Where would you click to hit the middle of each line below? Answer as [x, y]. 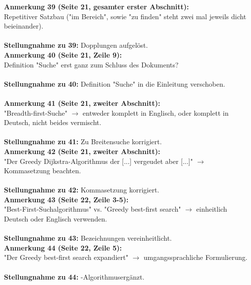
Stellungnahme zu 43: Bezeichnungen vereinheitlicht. [88, 238]
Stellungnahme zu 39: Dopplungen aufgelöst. [76, 45]
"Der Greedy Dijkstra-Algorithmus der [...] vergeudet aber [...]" [98, 161]
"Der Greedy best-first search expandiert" [66, 257]
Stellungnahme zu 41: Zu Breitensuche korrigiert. [83, 142]
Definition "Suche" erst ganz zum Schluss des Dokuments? [91, 64]
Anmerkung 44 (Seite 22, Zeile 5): [63, 247]
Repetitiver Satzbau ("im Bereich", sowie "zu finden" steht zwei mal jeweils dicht [125, 16]
